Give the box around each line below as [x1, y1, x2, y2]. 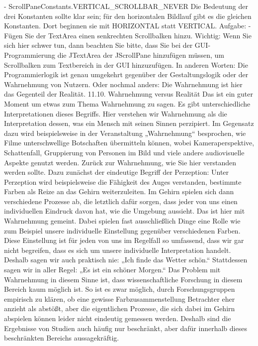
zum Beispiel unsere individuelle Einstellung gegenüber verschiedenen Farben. [4, 225, 241, 235]
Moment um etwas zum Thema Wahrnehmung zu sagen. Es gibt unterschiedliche [4, 98, 251, 109]
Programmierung [4, 49, 55, 60]
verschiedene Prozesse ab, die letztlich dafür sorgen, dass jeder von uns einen [4, 196, 238, 206]
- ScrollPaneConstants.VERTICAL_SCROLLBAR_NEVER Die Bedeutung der [4, 1, 249, 11]
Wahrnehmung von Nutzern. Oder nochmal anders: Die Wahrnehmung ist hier [4, 79, 243, 89]
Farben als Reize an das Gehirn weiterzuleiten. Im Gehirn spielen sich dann [4, 186, 234, 197]
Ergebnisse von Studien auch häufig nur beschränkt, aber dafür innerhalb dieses [4, 323, 247, 333]
